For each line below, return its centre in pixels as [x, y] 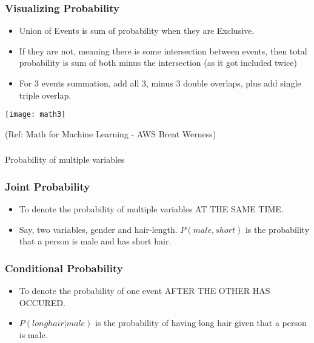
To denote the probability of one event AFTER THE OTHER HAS [145, 291]
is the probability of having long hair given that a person [201, 323]
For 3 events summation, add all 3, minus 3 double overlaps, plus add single [160, 83]
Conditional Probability [64, 268]
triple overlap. [45, 95]
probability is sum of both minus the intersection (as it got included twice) [158, 63]
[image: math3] [35, 115]
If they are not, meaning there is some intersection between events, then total [163, 51]
